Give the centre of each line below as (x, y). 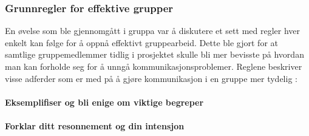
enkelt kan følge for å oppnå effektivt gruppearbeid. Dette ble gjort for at (141, 42)
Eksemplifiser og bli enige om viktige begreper (104, 102)
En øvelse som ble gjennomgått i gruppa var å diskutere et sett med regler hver (153, 31)
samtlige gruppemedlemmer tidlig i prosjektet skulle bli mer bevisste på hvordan (154, 54)
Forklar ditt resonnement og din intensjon (95, 125)
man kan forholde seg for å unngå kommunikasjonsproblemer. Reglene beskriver (154, 66)
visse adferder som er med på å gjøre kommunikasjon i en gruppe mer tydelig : (151, 78)
